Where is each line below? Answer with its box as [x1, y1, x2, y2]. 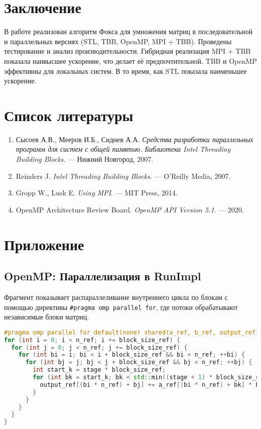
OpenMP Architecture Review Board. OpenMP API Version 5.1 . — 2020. [16, 204, 244, 214]
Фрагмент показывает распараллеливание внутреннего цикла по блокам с [4, 291, 228, 302]
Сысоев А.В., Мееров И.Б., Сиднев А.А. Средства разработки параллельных [16, 134, 253, 144]
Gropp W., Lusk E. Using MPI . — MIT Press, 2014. [16, 187, 178, 198]
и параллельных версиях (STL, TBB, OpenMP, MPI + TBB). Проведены [4, 36, 232, 46]
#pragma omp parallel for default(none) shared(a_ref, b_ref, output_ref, [4, 329, 259, 336]
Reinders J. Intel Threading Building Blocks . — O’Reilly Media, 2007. [16, 170, 231, 181]
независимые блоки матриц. [4, 311, 89, 322]
